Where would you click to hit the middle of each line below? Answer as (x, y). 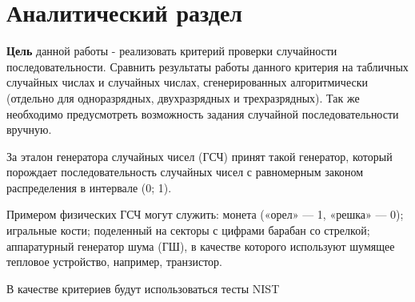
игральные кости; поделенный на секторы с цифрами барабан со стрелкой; (188, 230)
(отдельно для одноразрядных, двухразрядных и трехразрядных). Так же (183, 97)
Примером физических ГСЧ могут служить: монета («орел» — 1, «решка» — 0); (205, 214)
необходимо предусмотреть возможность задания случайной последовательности (203, 113)
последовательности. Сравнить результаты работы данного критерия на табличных (207, 66)
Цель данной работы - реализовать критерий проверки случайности (172, 51)
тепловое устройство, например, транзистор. (114, 262)
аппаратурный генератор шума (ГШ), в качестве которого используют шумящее (201, 246)
